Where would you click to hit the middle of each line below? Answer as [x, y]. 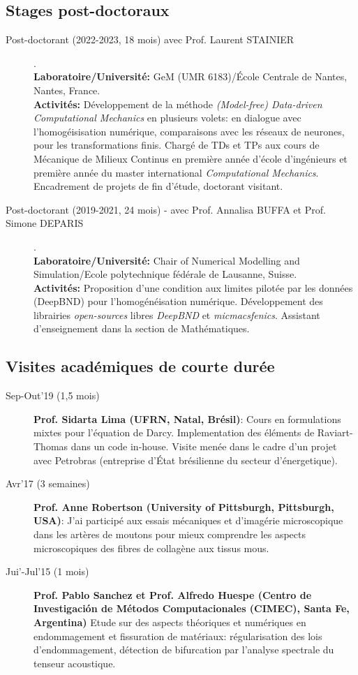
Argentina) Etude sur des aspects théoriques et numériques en [170, 622]
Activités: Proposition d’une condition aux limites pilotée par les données [193, 287]
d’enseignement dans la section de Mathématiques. [142, 328]
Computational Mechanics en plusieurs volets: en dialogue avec [167, 118]
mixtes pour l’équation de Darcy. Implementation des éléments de [174, 432]
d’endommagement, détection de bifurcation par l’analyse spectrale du [184, 650]
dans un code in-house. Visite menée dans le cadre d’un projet [204, 446]
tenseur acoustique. [75, 663]
